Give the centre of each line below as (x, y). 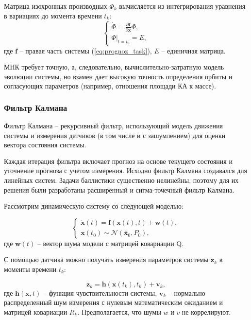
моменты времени (30, 269)
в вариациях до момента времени (53, 15)
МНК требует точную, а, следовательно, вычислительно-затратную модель (114, 67)
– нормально (187, 293)
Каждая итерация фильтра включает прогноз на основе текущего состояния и (118, 161)
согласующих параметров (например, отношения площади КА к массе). (110, 86)
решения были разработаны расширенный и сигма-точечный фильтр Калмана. (119, 189)
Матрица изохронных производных (56, 6)
